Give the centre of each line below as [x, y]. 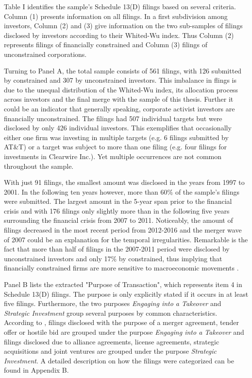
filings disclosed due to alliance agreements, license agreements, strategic [112, 341]
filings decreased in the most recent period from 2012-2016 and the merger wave [123, 230]
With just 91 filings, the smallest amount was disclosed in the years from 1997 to [124, 182]
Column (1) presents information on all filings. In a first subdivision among [116, 16]
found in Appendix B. [36, 370]
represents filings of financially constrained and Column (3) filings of [106, 45]
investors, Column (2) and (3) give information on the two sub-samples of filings [123, 26]
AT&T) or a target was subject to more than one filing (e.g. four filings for [115, 147]
